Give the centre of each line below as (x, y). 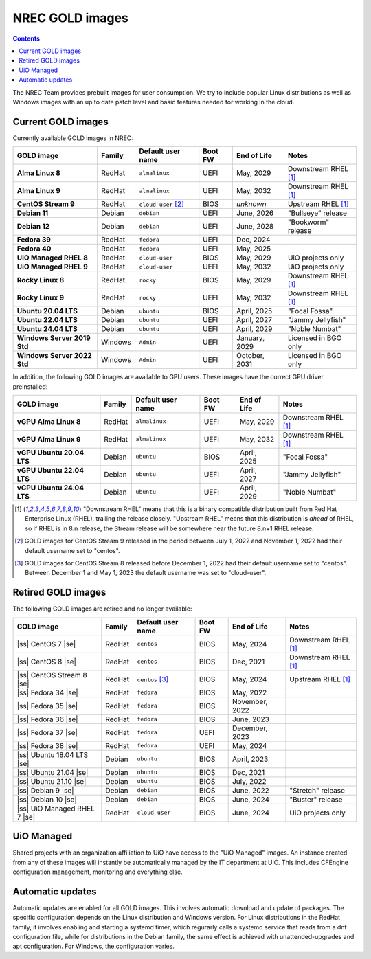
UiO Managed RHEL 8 (53, 258)
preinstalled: (30, 386)
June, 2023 (250, 719)
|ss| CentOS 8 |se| (47, 662)
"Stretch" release (317, 790)
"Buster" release (316, 799)
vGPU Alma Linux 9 (49, 439)
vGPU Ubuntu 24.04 (50, 488)
